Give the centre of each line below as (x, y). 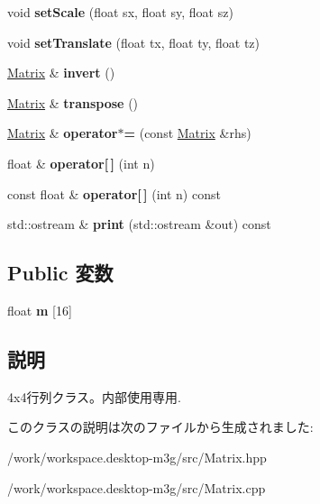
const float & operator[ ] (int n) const (114, 193)
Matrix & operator (63, 133)
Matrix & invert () (61, 73)
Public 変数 (60, 273)
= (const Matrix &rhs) (187, 133)
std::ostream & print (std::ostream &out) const (139, 224)
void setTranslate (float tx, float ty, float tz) (134, 42)
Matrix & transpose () (73, 102)
